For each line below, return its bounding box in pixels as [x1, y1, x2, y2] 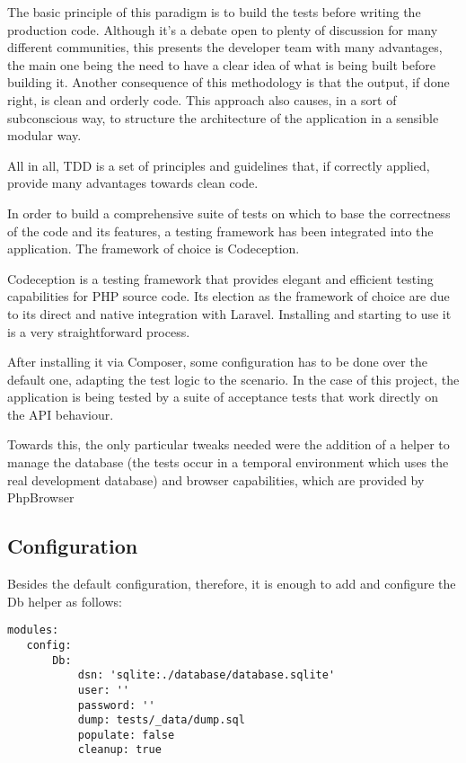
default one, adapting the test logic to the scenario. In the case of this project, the [7, 369, 460, 388]
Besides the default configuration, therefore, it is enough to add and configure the [7, 574, 456, 593]
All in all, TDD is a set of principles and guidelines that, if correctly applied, [7, 155, 430, 174]
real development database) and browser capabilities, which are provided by [7, 470, 425, 489]
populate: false [77, 728, 175, 741]
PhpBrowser [7, 488, 75, 507]
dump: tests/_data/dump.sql [77, 714, 245, 727]
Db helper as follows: [7, 591, 122, 610]
